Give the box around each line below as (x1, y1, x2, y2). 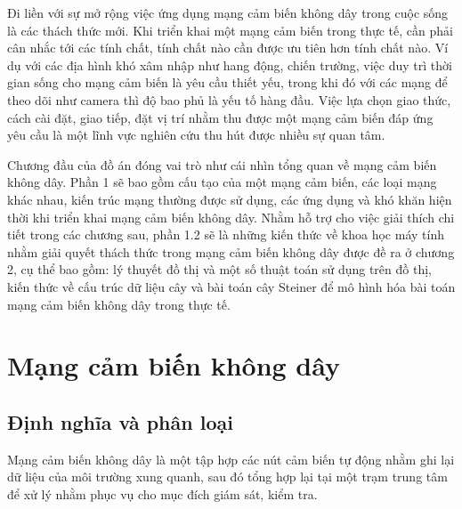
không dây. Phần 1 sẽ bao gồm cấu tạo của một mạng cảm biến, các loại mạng (7, 173, 437, 191)
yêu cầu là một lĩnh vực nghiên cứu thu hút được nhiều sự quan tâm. (7, 125, 385, 144)
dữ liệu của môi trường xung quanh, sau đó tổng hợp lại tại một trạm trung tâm (7, 467, 448, 486)
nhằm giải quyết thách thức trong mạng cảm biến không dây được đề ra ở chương (7, 242, 455, 261)
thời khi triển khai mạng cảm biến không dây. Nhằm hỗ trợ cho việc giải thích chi (7, 207, 455, 226)
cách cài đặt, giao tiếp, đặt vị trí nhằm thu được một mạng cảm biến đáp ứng (7, 108, 434, 126)
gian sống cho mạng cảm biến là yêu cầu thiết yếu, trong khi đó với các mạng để (7, 73, 448, 92)
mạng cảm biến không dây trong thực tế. (7, 295, 231, 313)
